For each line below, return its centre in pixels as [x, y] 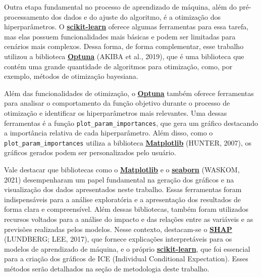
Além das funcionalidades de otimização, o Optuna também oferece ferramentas [129, 93]
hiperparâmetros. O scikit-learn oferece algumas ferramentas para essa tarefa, [126, 27]
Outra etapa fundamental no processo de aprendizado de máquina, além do [120, 7]
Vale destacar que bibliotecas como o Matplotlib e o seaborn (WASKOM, [122, 170]
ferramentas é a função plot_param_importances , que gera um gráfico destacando [131, 123]
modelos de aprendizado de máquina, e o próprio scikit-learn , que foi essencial [127, 248]
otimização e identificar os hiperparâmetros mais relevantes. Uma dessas [116, 112]
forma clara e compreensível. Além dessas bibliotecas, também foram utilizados [126, 209]
